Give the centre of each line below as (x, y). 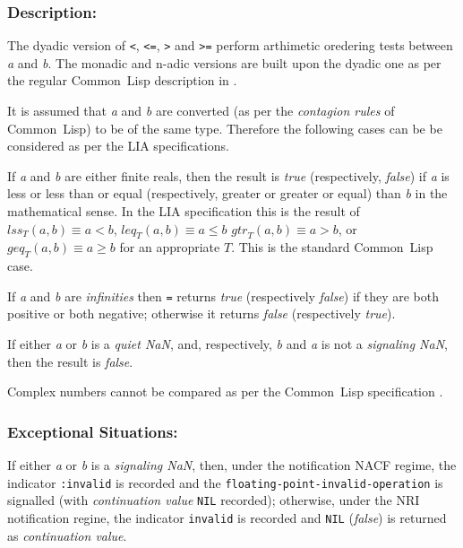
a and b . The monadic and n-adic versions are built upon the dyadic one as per (224, 62)
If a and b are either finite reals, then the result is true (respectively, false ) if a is (228, 175)
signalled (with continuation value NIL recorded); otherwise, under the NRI (214, 500)
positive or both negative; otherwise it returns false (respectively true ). (201, 313)
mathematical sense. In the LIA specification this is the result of (184, 211)
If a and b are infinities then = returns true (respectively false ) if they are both (223, 296)
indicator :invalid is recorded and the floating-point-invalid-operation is (225, 482)
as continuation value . (67, 535)
